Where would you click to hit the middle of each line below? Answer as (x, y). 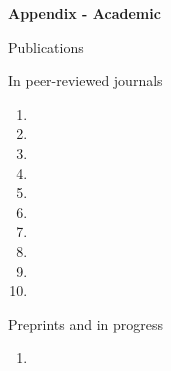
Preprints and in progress (85, 323)
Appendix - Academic (84, 13)
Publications (46, 46)
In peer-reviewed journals (85, 80)
